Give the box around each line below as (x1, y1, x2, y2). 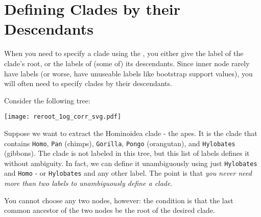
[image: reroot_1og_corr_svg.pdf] (4, 113, 122, 121)
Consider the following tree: (4, 95, 90, 105)
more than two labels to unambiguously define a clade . (4, 178, 173, 188)
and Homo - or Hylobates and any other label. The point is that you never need (4, 168, 252, 178)
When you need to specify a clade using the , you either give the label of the (4, 48, 244, 59)
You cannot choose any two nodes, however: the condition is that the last (4, 195, 233, 205)
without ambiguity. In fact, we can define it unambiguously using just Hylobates (4, 157, 257, 168)
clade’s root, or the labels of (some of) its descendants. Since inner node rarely (4, 58, 250, 68)
